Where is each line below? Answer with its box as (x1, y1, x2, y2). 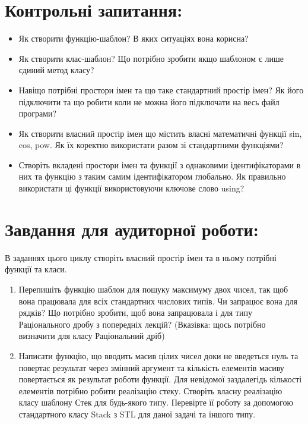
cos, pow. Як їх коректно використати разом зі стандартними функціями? (18, 139, 284, 151)
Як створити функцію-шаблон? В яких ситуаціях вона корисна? (18, 32, 249, 45)
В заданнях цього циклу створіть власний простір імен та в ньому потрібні (5, 251, 277, 263)
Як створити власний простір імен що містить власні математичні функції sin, (18, 127, 302, 139)
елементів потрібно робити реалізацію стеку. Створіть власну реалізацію (18, 384, 282, 397)
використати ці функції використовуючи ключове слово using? (18, 182, 245, 194)
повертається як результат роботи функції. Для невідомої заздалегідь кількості (18, 373, 302, 385)
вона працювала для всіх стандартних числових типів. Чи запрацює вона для (18, 294, 297, 307)
